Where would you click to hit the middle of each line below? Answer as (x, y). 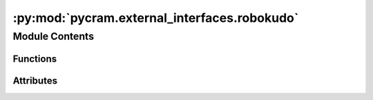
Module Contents (54, 36)
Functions (35, 59)
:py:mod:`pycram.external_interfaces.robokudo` (156, 18)
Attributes (35, 80)
